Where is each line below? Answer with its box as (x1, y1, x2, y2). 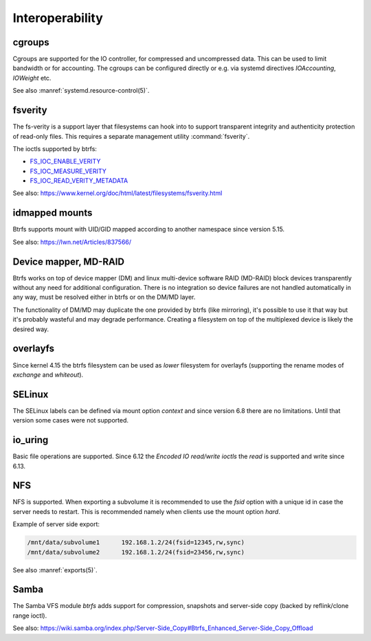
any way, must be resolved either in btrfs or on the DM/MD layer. (12, 293, 196, 302)
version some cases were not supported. (12, 416, 129, 425)
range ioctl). (12, 611, 47, 620)
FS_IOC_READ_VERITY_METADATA (30, 177, 128, 185)
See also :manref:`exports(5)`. (12, 565, 98, 574)
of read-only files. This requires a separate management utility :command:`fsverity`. (12, 132, 250, 140)
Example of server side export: (12, 520, 100, 528)
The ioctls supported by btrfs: (12, 144, 98, 153)
